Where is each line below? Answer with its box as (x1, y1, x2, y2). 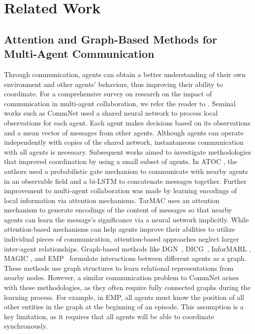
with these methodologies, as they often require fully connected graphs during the (4, 282, 251, 292)
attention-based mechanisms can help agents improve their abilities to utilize (4, 224, 235, 234)
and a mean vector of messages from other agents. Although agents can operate (4, 127, 244, 137)
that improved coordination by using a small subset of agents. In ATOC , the (4, 156, 237, 167)
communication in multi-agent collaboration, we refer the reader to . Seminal (4, 98, 236, 108)
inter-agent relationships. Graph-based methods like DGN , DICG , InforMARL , (4, 243, 252, 253)
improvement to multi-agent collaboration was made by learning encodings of (4, 185, 237, 196)
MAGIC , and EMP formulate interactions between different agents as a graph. (4, 253, 247, 263)
